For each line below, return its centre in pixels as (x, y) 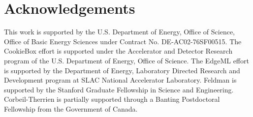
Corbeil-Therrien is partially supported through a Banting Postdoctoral (112, 99)
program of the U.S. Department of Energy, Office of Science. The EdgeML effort (126, 60)
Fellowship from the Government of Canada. (71, 108)
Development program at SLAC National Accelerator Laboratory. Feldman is (120, 80)
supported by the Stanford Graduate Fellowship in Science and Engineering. (119, 89)
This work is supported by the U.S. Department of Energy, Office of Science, (119, 32)
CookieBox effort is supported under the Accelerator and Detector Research (118, 51)
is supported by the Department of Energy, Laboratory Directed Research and (122, 70)
